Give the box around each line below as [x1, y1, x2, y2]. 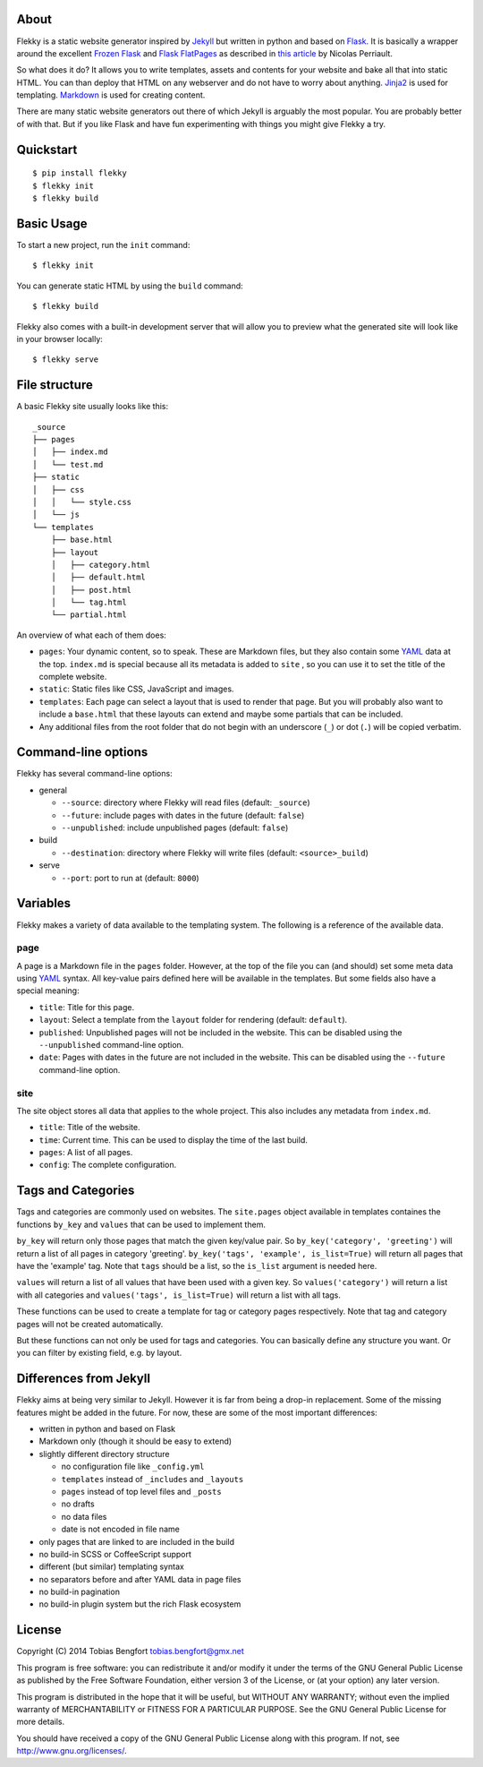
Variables [16, 896, 72, 911]
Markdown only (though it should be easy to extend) [38, 1436, 233, 1446]
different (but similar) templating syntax [38, 1561, 185, 1572]
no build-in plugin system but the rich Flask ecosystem [38, 1599, 241, 1609]
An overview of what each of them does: [16, 630, 167, 640]
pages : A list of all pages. [38, 1147, 133, 1158]
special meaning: [16, 985, 80, 996]
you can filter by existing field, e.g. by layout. [16, 1348, 182, 1359]
